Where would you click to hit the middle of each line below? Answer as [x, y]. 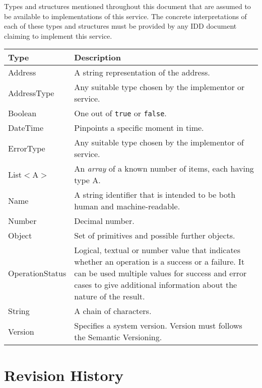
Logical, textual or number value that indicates [157, 250]
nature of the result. [110, 296]
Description [97, 57]
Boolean [22, 113]
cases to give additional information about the [156, 285]
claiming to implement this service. [58, 35]
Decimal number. [104, 221]
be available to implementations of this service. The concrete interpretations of [125, 16]
